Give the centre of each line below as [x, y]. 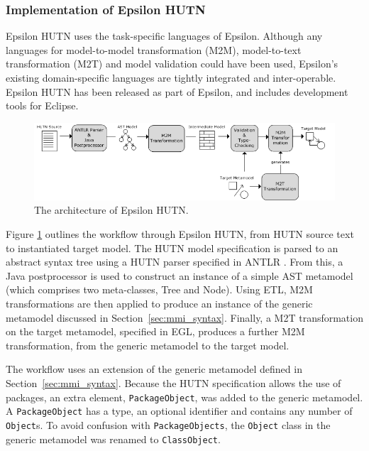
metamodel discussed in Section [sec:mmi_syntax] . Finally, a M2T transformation [184, 317]
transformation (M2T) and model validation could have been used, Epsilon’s [172, 64]
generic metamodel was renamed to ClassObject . [113, 439]
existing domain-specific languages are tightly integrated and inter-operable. [171, 77]
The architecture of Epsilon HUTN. [111, 210]
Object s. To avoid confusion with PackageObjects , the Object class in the [168, 424]
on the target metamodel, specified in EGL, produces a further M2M [155, 331]
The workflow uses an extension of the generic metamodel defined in [154, 369]
